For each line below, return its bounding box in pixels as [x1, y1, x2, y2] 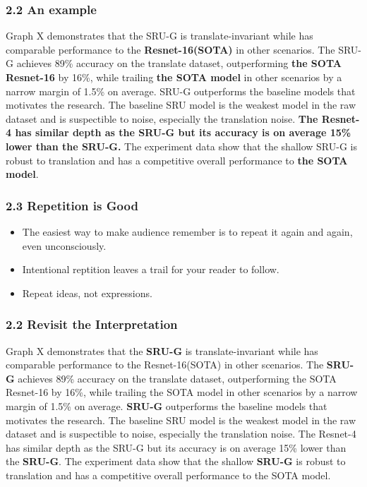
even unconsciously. [22, 238, 107, 253]
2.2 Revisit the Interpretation [6, 315, 178, 333]
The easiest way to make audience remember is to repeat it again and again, [22, 224, 353, 239]
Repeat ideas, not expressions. [22, 285, 152, 300]
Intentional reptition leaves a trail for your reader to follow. [22, 262, 279, 277]
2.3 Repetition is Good [6, 196, 138, 214]
